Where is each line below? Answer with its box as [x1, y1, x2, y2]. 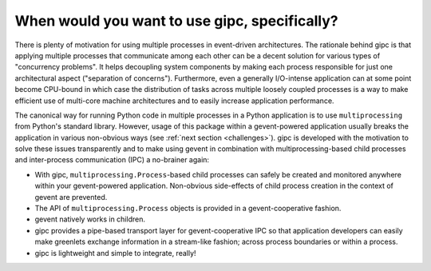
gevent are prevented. [34, 192, 108, 201]
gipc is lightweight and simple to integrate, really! [34, 248, 196, 257]
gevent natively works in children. [34, 214, 145, 224]
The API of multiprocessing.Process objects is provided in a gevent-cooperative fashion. [34, 204, 342, 213]
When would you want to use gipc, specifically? [14, 12, 338, 30]
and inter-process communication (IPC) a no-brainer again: [14, 155, 210, 165]
